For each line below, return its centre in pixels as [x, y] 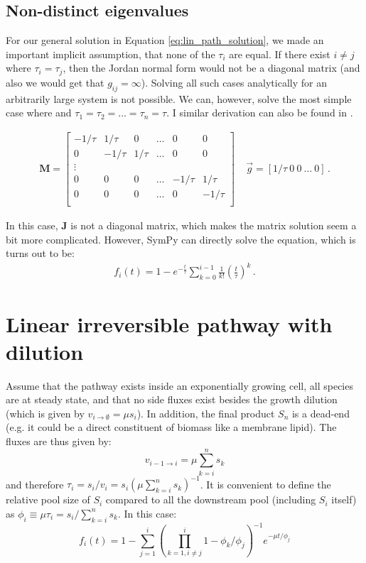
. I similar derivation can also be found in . [260, 113]
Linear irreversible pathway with [169, 323]
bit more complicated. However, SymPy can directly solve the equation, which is [181, 239]
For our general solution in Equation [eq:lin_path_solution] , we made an [165, 40]
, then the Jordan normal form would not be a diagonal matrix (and [211, 68]
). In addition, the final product [206, 413]
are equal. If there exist [280, 54]
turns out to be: [40, 253]
